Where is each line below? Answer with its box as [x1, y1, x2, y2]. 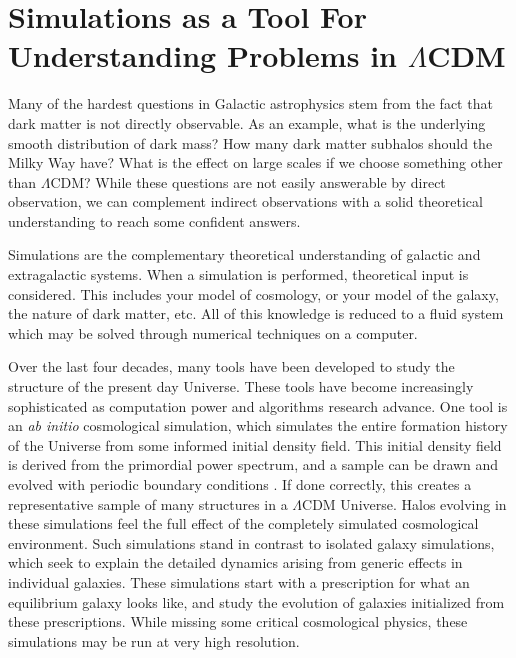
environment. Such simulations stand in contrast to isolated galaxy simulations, [8, 532, 495, 553]
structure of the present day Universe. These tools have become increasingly [8, 376, 474, 397]
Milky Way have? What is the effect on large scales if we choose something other [8, 152, 503, 173]
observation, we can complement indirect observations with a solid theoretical [8, 191, 483, 212]
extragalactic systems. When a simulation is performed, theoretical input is [8, 264, 469, 285]
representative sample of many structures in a [8, 493, 288, 514]
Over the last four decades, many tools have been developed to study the [8, 356, 455, 377]
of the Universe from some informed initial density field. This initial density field [8, 434, 502, 455]
